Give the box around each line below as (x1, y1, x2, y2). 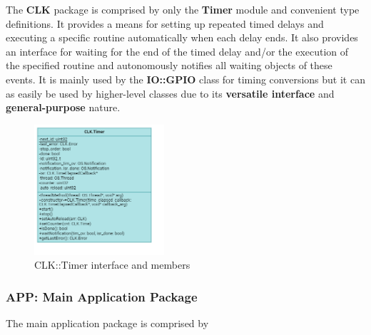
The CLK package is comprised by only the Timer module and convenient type (6, 2, 360, 16)
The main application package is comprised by (6, 315, 209, 330)
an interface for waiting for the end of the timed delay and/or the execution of (6, 43, 349, 58)
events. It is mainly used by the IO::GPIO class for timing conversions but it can (6, 71, 365, 86)
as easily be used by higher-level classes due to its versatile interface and (6, 86, 335, 100)
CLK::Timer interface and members (34, 257, 190, 272)
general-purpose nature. (6, 100, 121, 115)
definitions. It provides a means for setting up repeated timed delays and (6, 16, 324, 31)
